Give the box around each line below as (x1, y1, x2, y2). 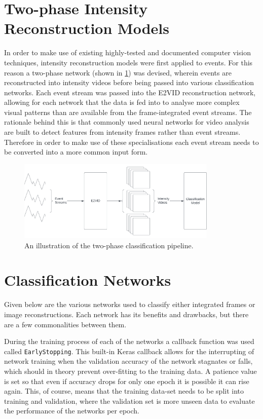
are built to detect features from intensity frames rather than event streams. (4, 127, 241, 137)
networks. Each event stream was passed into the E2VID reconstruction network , (4, 87, 256, 97)
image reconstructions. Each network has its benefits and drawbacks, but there (4, 309, 249, 319)
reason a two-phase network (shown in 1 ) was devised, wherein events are (4, 67, 232, 78)
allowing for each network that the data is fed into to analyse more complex (4, 97, 240, 107)
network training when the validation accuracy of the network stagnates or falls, (4, 356, 253, 366)
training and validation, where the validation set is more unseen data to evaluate (4, 395, 255, 406)
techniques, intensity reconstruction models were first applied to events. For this (4, 57, 253, 67)
